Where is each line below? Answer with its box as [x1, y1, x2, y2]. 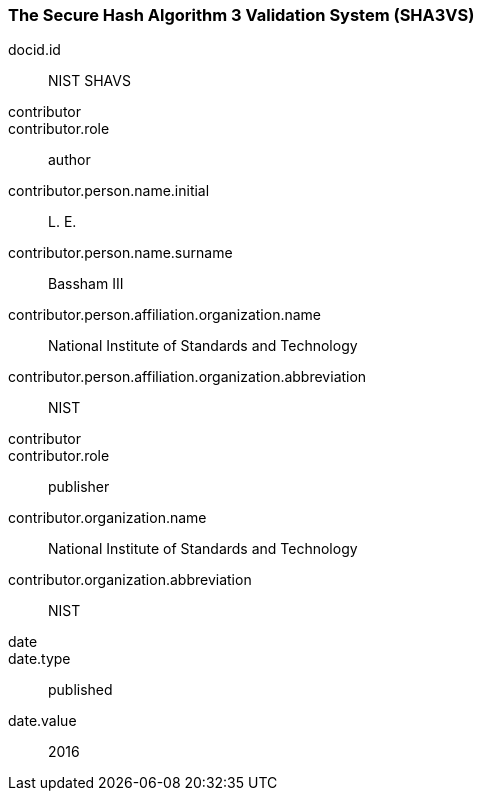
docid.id [8, 41, 61, 59]
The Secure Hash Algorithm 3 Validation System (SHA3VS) [8, 5, 475, 25]
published [48, 681, 113, 699]
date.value [8, 712, 77, 730]
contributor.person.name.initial [8, 182, 210, 200]
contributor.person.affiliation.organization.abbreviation [8, 368, 367, 386]
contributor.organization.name [8, 509, 207, 527]
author [48, 151, 91, 169]
